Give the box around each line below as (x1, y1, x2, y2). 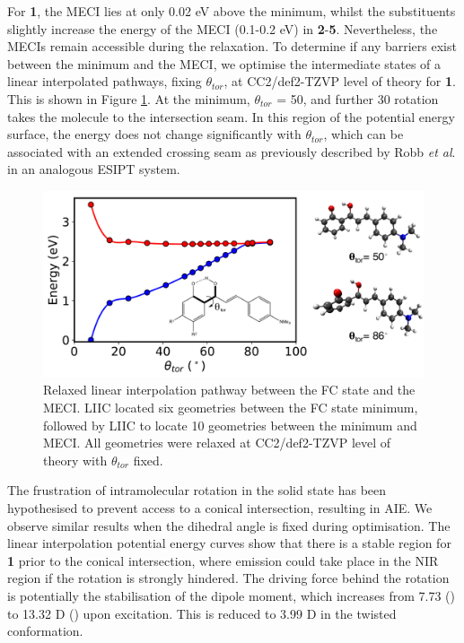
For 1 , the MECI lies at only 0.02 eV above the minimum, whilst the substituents (7, 2, 456, 20)
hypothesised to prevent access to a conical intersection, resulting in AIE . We (7, 498, 433, 517)
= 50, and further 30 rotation (276, 89, 439, 108)
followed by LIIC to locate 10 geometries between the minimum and (43, 415, 417, 434)
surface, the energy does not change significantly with (7, 125, 302, 143)
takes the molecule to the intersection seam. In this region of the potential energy (7, 107, 455, 126)
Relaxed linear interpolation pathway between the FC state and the (43, 380, 416, 399)
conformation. (7, 621, 83, 640)
